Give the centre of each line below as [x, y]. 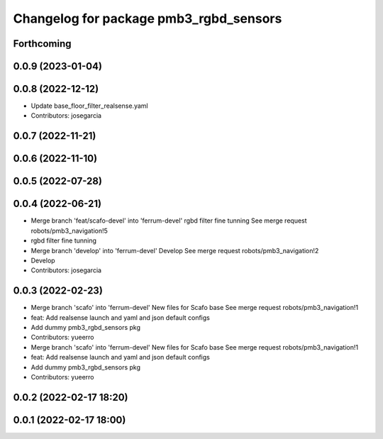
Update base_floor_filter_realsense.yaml [89, 106]
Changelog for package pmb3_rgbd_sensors [148, 18]
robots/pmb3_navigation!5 [69, 230]
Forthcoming [42, 44]
